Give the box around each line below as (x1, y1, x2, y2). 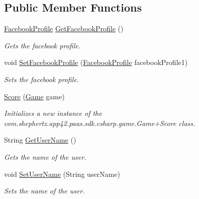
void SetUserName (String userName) (4, 168, 120, 179)
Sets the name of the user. (4, 185, 85, 196)
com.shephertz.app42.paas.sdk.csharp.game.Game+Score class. (4, 117, 195, 128)
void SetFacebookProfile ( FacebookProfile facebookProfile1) (4, 57, 188, 68)
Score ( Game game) (4, 91, 65, 101)
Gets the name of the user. (4, 151, 86, 162)
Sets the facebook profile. (4, 74, 79, 84)
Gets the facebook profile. (4, 40, 80, 50)
